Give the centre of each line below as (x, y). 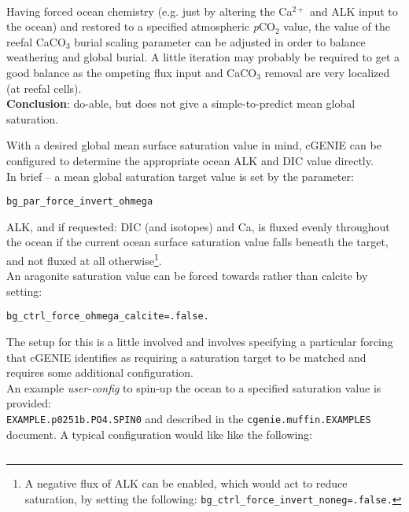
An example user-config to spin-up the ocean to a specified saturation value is (194, 387)
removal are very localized (327, 72)
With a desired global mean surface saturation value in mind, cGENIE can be (194, 145)
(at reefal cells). (44, 88)
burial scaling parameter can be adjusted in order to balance (220, 41)
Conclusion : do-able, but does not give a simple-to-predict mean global (181, 103)
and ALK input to (354, 11)
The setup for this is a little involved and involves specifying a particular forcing (200, 342)
